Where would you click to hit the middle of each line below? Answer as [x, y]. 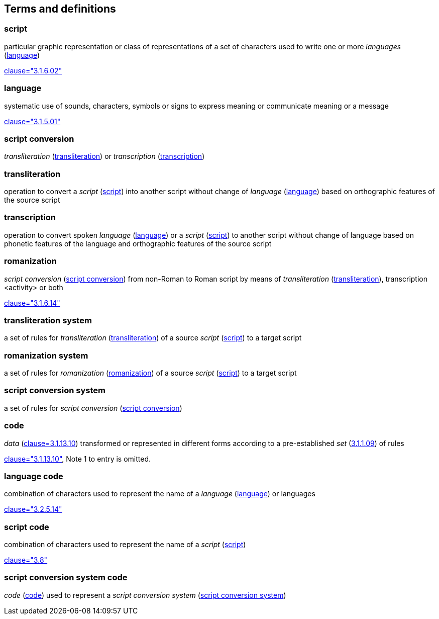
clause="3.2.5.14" [33, 509]
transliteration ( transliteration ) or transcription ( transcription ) [104, 156]
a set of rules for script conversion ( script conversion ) [93, 408]
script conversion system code [66, 578]
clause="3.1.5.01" [32, 121]
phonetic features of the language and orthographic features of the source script [138, 243]
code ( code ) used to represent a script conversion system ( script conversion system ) [145, 595]
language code [34, 476]
